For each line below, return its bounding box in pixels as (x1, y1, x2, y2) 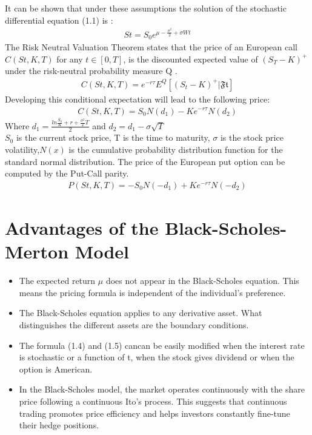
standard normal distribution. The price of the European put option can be (5, 155, 285, 167)
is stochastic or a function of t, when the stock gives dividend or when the (19, 351, 294, 363)
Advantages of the (5, 215, 159, 240)
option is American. (19, 362, 93, 375)
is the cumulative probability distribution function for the (68, 143, 283, 156)
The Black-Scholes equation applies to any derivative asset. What (19, 306, 262, 319)
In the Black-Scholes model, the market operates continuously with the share (19, 383, 305, 396)
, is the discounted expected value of (123, 52, 258, 65)
